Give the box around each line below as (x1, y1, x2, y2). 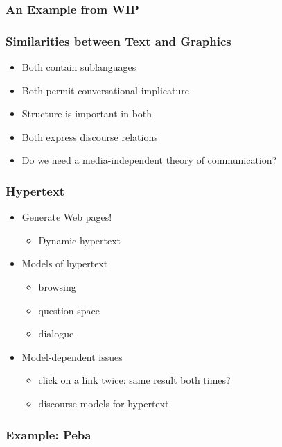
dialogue (38, 326, 74, 341)
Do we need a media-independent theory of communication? (21, 153, 277, 167)
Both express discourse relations (21, 129, 158, 144)
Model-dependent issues (21, 349, 123, 364)
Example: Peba (6, 425, 91, 443)
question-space (38, 303, 100, 317)
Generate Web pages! (21, 210, 112, 224)
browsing (38, 280, 76, 294)
